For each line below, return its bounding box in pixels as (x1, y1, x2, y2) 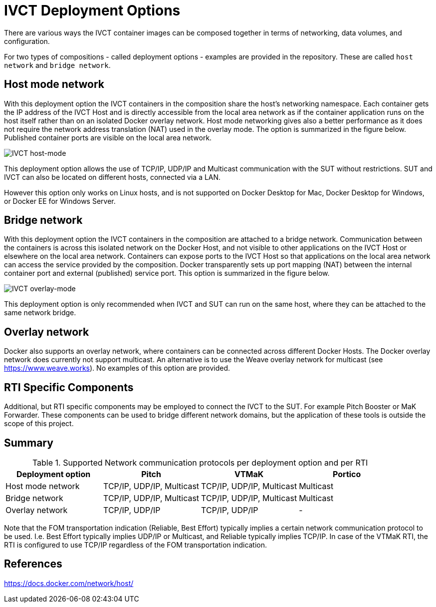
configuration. (4, 36, 50, 45)
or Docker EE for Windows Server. (4, 196, 116, 205)
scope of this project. (4, 419, 74, 428)
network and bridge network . (4, 60, 111, 69)
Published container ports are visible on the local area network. (4, 133, 212, 142)
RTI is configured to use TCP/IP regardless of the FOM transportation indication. (4, 540, 267, 549)
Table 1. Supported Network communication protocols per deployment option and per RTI (32, 457, 368, 468)
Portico (333, 469, 361, 479)
